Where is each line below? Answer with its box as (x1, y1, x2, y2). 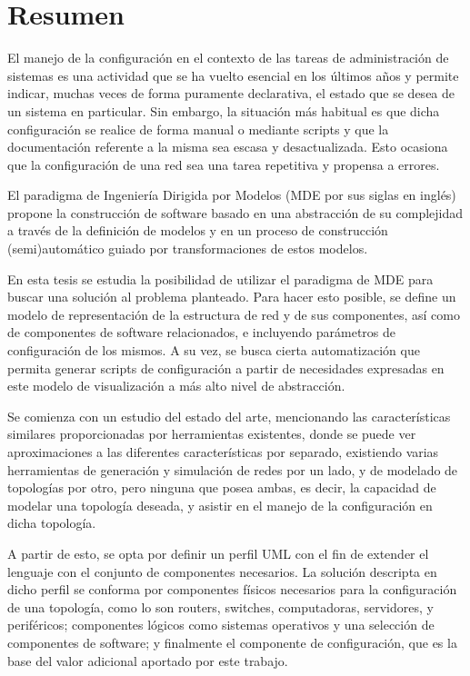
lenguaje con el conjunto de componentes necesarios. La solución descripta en (7, 562, 437, 581)
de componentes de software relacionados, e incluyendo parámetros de (7, 323, 396, 342)
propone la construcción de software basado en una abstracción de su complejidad (7, 203, 464, 222)
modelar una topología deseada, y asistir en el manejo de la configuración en (7, 495, 433, 514)
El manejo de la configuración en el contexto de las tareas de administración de (7, 48, 449, 67)
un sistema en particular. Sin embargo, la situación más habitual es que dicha (7, 101, 440, 120)
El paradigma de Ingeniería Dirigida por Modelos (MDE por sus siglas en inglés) (7, 185, 456, 204)
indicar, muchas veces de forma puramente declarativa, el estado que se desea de (7, 84, 455, 103)
